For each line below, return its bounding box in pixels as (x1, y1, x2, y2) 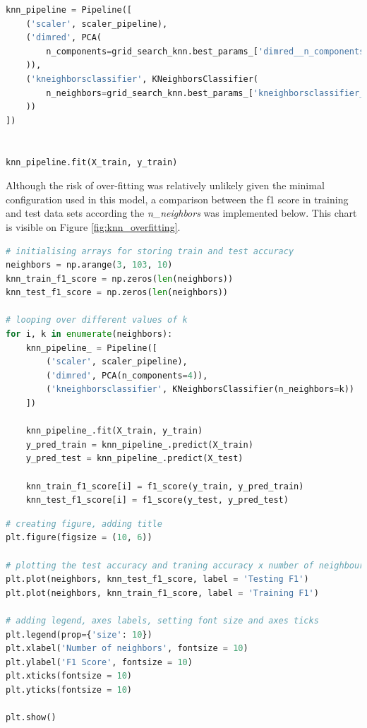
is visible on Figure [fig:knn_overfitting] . (6, 219, 181, 234)
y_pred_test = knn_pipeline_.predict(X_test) (25, 453, 243, 464)
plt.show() (6, 712, 56, 723)
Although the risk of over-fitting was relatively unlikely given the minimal (6, 178, 325, 193)
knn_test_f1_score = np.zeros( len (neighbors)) (6, 287, 229, 298)
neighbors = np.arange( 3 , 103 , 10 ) (6, 260, 173, 270)
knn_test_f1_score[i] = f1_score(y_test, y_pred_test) (25, 495, 289, 506)
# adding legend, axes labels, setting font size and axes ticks (6, 615, 319, 626)
